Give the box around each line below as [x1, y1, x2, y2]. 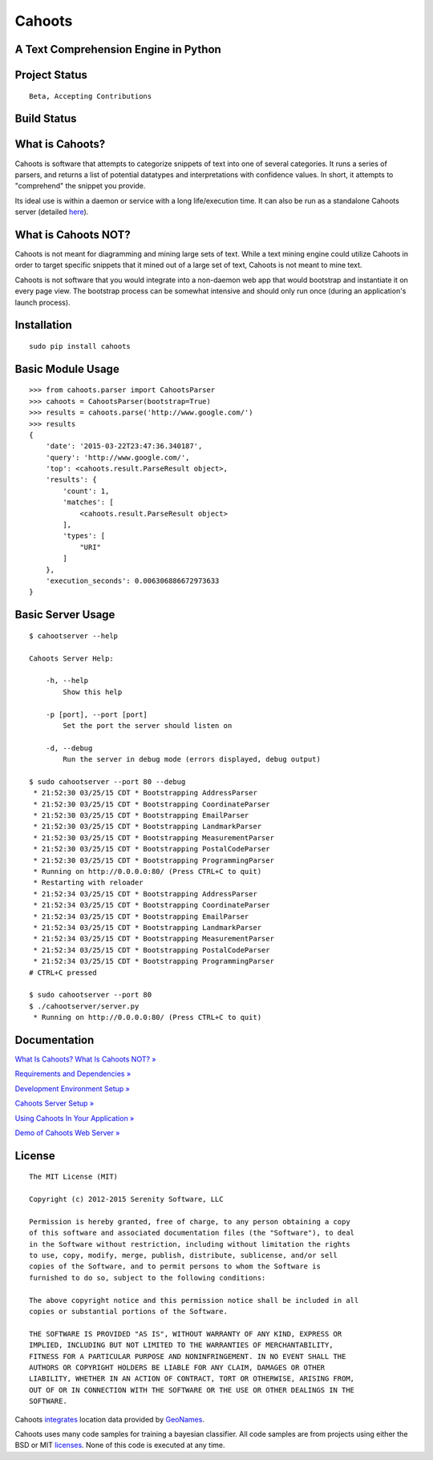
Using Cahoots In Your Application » [14, 1113, 135, 1122]
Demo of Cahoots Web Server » [14, 1127, 120, 1138]
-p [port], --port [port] [45, 710, 148, 719]
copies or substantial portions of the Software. [29, 1307, 229, 1316]
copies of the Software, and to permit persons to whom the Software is [29, 1262, 321, 1271]
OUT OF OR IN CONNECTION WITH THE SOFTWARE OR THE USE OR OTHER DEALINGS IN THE [29, 1385, 355, 1394]
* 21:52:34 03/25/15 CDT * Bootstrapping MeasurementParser [33, 934, 274, 944]
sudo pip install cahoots [29, 342, 132, 350]
